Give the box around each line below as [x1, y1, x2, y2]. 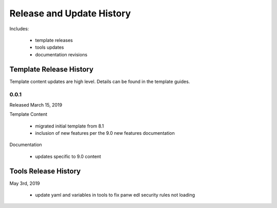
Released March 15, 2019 [9, 101, 63, 108]
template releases [35, 37, 73, 43]
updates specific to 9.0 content [35, 153, 101, 159]
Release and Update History [9, 8, 131, 19]
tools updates [35, 44, 64, 51]
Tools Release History [9, 167, 81, 175]
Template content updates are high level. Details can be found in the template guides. [9, 78, 190, 85]
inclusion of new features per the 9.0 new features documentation [35, 130, 175, 136]
